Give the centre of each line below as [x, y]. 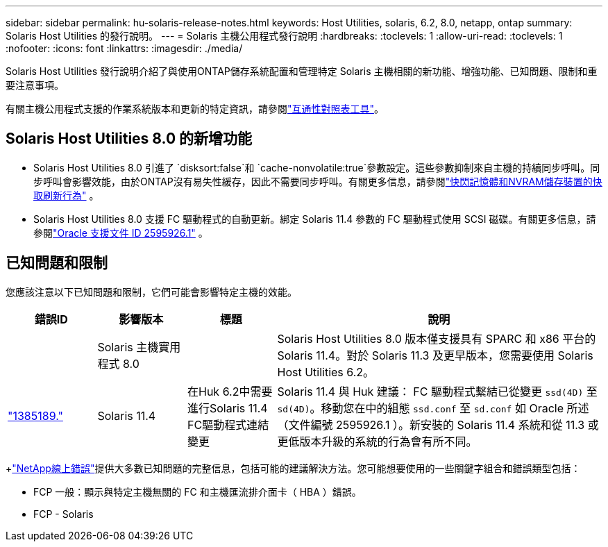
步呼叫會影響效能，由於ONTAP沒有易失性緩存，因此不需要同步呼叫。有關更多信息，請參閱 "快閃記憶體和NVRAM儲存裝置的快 [318, 181]
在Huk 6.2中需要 [230, 391]
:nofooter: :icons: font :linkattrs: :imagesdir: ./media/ [124, 48]
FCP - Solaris [64, 514]
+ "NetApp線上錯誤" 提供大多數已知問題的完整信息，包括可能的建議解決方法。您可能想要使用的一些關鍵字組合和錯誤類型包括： [293, 468]
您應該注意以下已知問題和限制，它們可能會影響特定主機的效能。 [151, 292]
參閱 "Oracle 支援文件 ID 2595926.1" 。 [121, 233]
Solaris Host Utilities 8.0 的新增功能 [129, 139]
